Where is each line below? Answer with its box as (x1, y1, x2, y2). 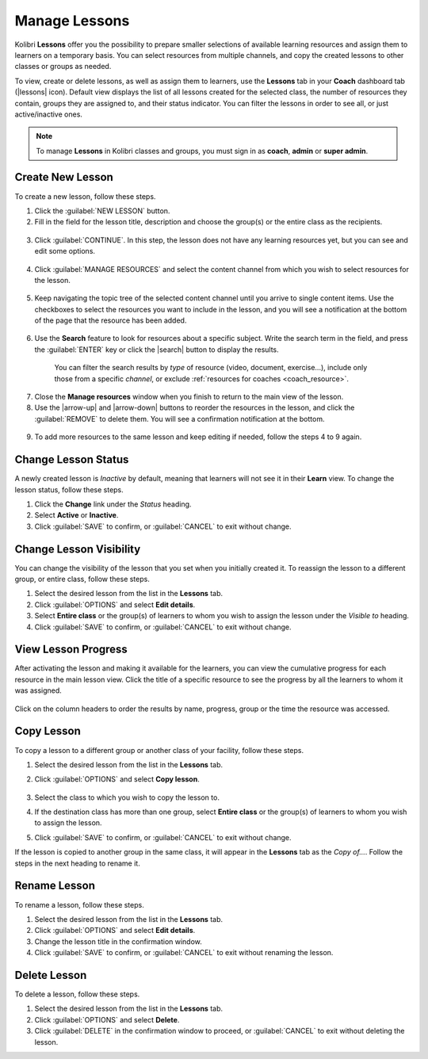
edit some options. (34, 247, 95, 256)
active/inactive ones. (14, 109, 83, 119)
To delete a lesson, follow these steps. (14, 989, 140, 999)
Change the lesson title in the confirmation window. (34, 936, 202, 946)
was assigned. (14, 686, 63, 695)
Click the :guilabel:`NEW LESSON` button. (34, 206, 170, 216)
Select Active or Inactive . (34, 510, 119, 520)
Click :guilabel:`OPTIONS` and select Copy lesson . (34, 774, 200, 784)
